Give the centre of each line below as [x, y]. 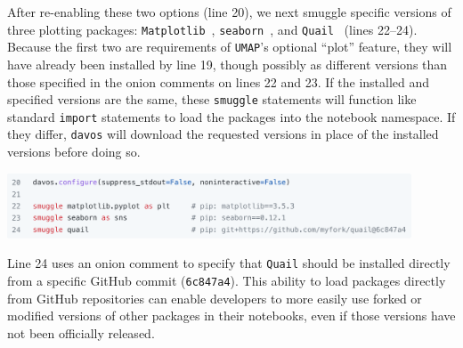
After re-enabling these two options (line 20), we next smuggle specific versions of [229, 12]
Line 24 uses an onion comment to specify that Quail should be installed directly [229, 263]
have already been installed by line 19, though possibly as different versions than [227, 64]
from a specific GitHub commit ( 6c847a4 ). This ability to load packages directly [227, 280]
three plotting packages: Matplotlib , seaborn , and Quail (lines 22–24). [212, 29]
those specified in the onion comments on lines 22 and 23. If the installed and [219, 81]
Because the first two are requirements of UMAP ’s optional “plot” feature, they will [230, 47]
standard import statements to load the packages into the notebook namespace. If [231, 116]
